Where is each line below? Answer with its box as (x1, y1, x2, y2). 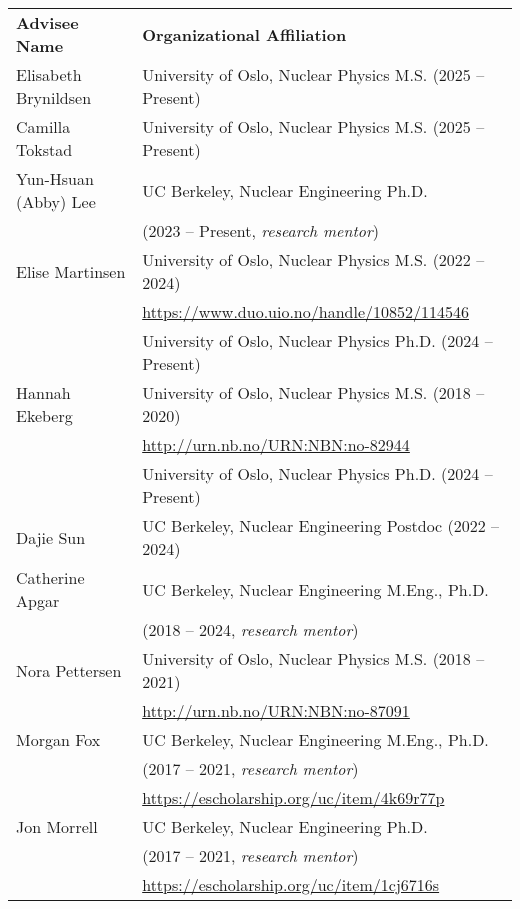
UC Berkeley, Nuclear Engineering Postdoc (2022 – (142, 514, 500, 537)
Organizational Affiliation (142, 22, 347, 46)
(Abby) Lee (16, 190, 96, 213)
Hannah (16, 381, 71, 404)
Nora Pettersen (16, 658, 122, 682)
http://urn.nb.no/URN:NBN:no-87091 (142, 699, 410, 722)
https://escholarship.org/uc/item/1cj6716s (142, 873, 440, 896)
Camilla (16, 115, 71, 138)
